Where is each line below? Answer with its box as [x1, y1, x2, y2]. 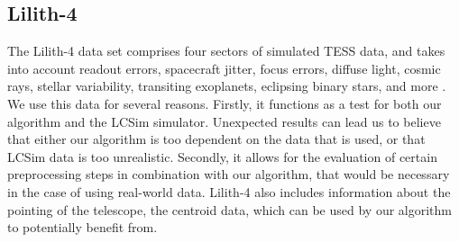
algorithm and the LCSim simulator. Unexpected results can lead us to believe [7, 112, 441, 130]
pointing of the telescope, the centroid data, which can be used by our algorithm [7, 200, 453, 219]
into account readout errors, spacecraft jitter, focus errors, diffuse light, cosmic [7, 58, 441, 77]
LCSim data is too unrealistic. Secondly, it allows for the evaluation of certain [7, 147, 437, 166]
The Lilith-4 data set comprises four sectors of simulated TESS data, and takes [7, 41, 445, 60]
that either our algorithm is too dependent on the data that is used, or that [7, 130, 426, 148]
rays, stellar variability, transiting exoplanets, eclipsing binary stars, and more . [7, 76, 446, 95]
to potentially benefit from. [7, 218, 158, 237]
